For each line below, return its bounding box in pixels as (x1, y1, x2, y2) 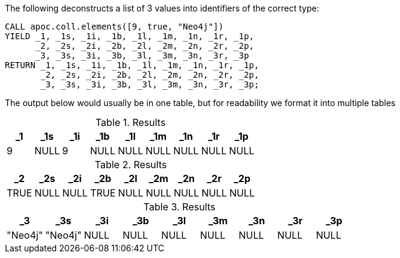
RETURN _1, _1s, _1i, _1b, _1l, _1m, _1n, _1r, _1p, (5, 60, 259, 70)
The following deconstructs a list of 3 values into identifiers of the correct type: (5, 3, 319, 13)
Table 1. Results (95, 116, 166, 128)
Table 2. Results (94, 159, 167, 171)
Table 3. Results (143, 201, 216, 213)
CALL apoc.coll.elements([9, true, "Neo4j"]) (5, 22, 224, 31)
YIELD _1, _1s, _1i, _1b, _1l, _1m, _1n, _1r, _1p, (5, 31, 255, 41)
